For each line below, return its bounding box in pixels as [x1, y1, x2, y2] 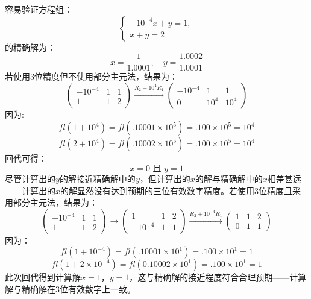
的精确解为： [5, 40, 55, 53]
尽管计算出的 [5, 172, 55, 185]
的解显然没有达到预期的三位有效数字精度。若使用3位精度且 [60, 184, 293, 197]
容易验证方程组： [5, 3, 72, 15]
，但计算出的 [139, 172, 190, 185]
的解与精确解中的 [195, 172, 263, 185]
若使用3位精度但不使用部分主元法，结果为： [5, 70, 178, 83]
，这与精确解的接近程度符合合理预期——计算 [129, 271, 307, 283]
